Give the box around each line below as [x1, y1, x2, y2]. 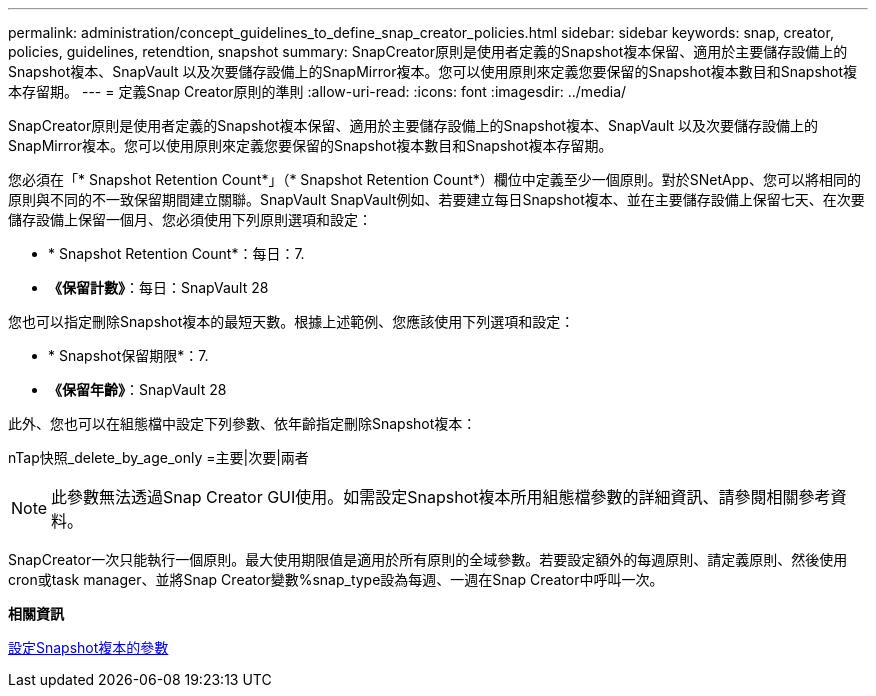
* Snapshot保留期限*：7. [48, 347, 209, 364]
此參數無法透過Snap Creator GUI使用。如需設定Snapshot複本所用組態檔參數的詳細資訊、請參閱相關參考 [51, 487, 831, 507]
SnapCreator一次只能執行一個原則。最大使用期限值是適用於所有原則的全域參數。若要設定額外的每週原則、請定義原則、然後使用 [8, 551, 848, 568]
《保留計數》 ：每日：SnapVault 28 [48, 279, 269, 296]
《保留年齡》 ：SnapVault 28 [48, 381, 227, 398]
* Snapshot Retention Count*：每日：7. [48, 245, 305, 262]
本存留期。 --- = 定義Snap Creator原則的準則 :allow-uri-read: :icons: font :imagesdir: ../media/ [8, 83, 627, 100]
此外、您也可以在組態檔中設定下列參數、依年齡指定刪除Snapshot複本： [8, 415, 477, 432]
